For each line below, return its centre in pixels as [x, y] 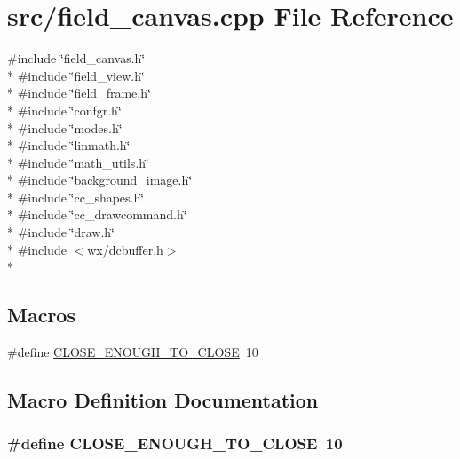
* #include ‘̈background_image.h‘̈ [100, 180]
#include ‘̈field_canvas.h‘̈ [76, 58]
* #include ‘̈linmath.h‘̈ [69, 145]
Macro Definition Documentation [163, 400]
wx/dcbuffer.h [125, 249]
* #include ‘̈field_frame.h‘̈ [79, 93]
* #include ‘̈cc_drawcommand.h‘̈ [97, 214]
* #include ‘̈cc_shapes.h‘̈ [76, 197]
